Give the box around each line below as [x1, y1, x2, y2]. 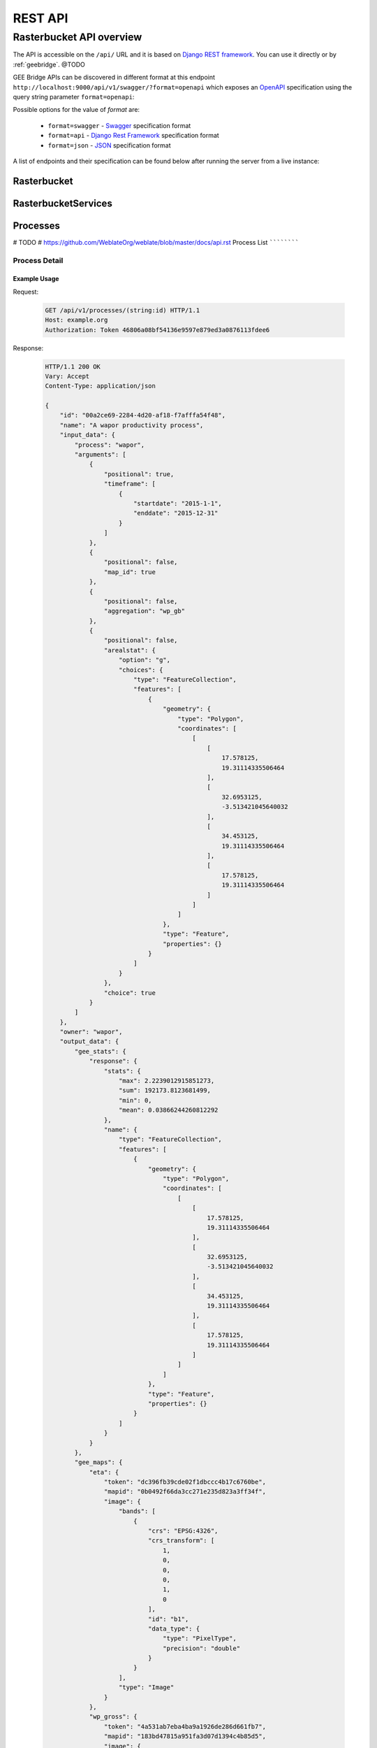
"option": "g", [119, 656, 171, 664]
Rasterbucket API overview [13, 31, 142, 43]
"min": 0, [119, 1096, 153, 1104]
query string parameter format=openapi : [13, 92, 135, 101]
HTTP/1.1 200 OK [45, 362, 101, 371]
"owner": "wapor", [59, 1028, 123, 1036]
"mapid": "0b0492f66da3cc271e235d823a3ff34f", [103, 1488, 267, 1496]
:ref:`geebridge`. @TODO [13, 60, 85, 69]
